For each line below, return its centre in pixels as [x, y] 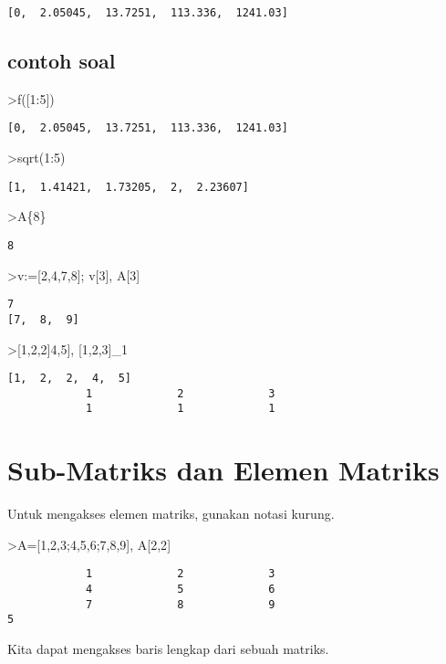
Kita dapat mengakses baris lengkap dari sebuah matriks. [168, 649]
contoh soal [62, 61]
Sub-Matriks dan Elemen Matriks [223, 470]
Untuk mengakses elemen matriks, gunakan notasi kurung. [171, 514]
